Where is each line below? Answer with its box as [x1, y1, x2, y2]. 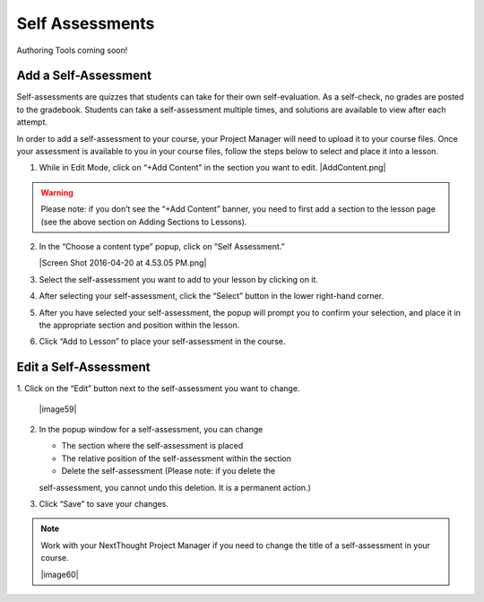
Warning [40, 187, 73, 197]
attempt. [16, 117, 48, 127]
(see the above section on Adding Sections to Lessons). [40, 216, 247, 227]
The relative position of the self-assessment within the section [61, 453, 291, 464]
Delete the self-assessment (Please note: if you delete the [61, 466, 276, 476]
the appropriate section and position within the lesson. [39, 319, 240, 330]
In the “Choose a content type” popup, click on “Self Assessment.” [39, 240, 286, 251]
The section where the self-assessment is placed [61, 441, 244, 451]
